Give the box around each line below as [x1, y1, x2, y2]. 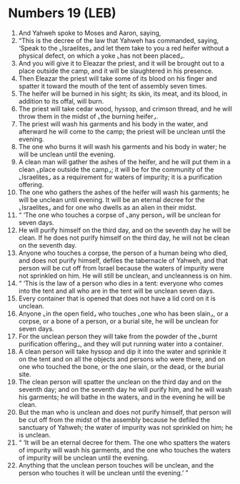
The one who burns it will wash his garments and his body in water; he [18, 142, 227, 151]
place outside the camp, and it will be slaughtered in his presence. [18, 66, 214, 75]
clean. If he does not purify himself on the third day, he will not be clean [18, 233, 230, 242]
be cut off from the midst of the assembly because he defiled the [18, 415, 210, 424]
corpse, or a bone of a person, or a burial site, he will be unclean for [18, 316, 219, 326]
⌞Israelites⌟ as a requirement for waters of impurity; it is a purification [18, 173, 222, 181]
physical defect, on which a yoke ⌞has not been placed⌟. [18, 51, 185, 60]
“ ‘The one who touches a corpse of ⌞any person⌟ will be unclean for [18, 211, 221, 219]
